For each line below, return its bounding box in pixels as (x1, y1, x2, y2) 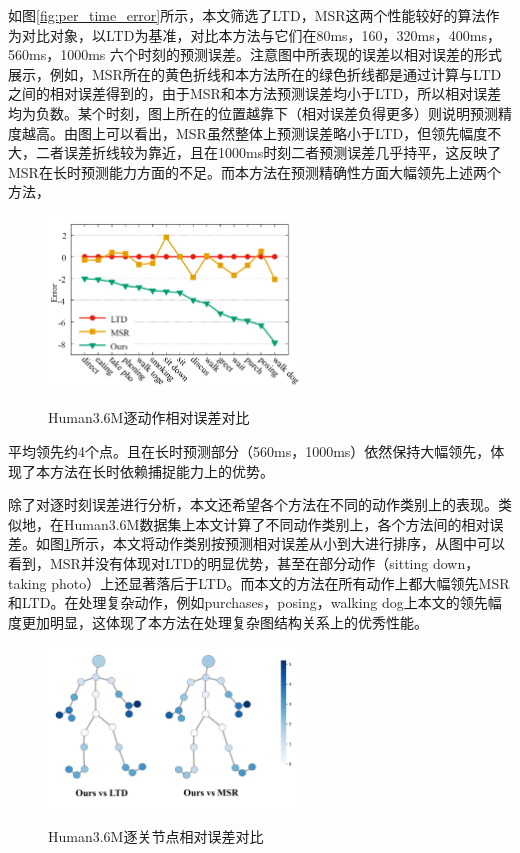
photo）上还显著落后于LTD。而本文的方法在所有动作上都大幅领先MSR (51, 572, 510, 593)
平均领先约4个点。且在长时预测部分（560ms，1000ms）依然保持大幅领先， (8, 440, 491, 461)
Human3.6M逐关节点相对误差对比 (48, 825, 264, 846)
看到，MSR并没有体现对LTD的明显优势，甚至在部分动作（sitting (8, 552, 429, 573)
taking (8, 572, 47, 593)
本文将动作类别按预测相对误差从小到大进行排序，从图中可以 (112, 533, 505, 554)
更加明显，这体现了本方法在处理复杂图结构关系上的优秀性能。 (21, 611, 428, 632)
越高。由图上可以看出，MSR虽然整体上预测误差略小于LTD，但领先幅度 (21, 122, 488, 143)
